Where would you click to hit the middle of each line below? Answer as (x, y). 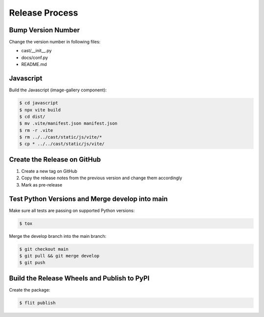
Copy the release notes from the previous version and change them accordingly (102, 178)
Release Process (44, 13)
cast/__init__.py (36, 51)
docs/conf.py (35, 57)
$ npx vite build (40, 110)
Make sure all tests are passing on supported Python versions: (72, 211)
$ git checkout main (44, 249)
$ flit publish (37, 303)
